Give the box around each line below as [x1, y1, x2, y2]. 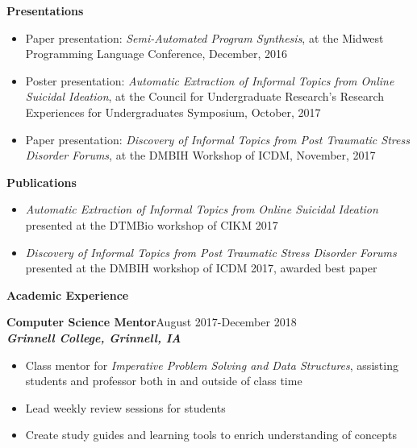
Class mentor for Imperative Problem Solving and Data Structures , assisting [25, 356, 398, 373]
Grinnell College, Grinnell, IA [6, 329, 181, 346]
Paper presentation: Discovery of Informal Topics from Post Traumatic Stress [25, 131, 410, 147]
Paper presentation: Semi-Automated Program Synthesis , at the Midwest [25, 29, 384, 46]
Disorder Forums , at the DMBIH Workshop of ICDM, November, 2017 [25, 147, 376, 164]
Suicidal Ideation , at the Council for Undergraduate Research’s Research [25, 88, 384, 105]
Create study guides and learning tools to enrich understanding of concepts [25, 426, 398, 443]
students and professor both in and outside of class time [25, 372, 302, 389]
